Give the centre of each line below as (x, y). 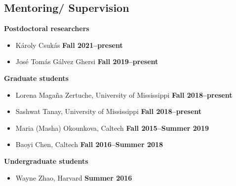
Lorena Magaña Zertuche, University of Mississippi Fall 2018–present (124, 94)
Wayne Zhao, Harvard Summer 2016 (74, 177)
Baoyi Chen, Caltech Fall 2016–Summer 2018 (89, 144)
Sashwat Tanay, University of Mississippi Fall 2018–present (109, 111)
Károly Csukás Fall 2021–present (69, 45)
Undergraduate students (46, 161)
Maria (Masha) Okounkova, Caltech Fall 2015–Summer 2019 (112, 128)
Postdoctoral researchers (47, 28)
